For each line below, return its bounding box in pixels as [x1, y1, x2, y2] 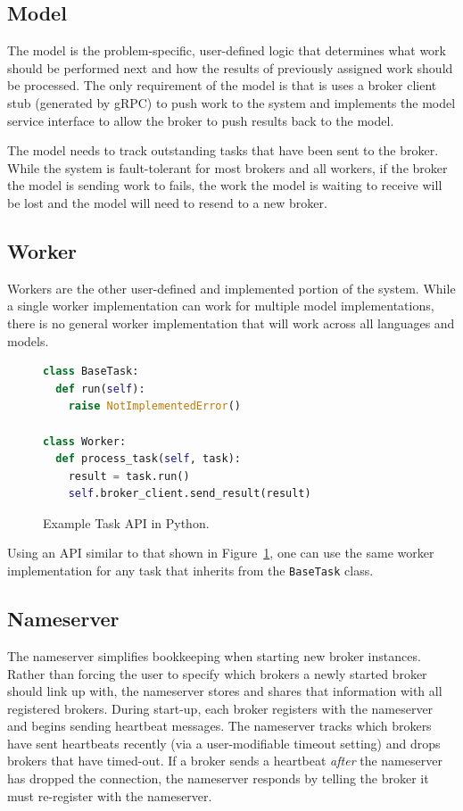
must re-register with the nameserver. [7, 786, 212, 805]
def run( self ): [55, 382, 145, 395]
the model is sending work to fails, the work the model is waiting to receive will [7, 176, 442, 194]
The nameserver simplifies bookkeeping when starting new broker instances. [7, 646, 421, 665]
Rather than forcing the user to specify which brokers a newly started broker [7, 664, 427, 683]
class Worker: [43, 434, 127, 448]
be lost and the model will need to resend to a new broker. [7, 193, 327, 211]
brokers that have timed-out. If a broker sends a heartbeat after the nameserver [7, 751, 442, 770]
